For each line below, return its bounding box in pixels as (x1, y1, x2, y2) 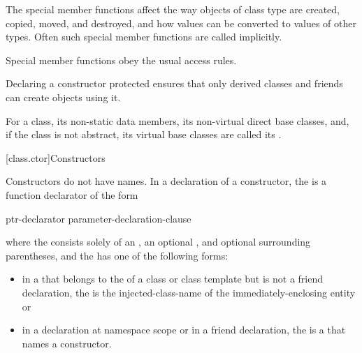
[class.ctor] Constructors (6, 150, 106, 165)
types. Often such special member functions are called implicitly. (6, 29, 282, 44)
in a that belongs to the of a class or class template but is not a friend (22, 271, 324, 286)
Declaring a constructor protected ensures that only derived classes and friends (6, 76, 343, 91)
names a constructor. (22, 336, 112, 350)
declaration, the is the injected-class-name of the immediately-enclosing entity (22, 285, 356, 299)
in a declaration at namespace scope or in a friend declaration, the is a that (22, 322, 346, 337)
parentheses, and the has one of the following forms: (6, 248, 229, 262)
